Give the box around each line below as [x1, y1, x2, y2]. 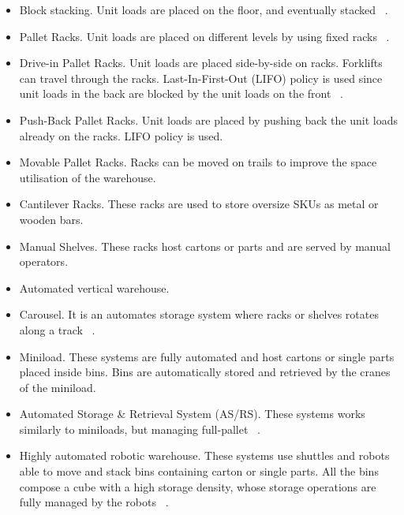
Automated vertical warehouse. [19, 279, 170, 296]
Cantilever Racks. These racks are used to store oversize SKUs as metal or [19, 196, 379, 212]
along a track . [19, 321, 95, 338]
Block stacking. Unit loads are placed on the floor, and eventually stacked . [19, 2, 388, 17]
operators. [19, 253, 69, 270]
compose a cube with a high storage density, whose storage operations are [19, 478, 376, 494]
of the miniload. [19, 379, 96, 395]
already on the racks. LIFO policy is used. [19, 127, 223, 144]
